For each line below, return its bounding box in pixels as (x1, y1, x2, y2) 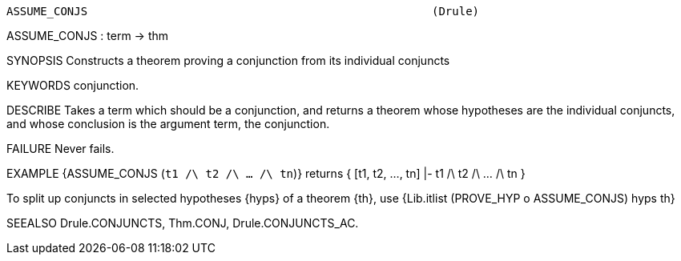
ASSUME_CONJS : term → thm (6, 29, 169, 42)
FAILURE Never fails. (6, 142, 115, 155)
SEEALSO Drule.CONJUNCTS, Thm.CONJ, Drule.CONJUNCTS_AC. (6, 216, 359, 230)
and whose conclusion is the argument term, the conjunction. (6, 117, 330, 130)
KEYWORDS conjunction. (6, 78, 139, 92)
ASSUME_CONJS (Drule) (6, 5, 480, 18)
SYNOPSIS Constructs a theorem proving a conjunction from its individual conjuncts (6, 54, 450, 67)
